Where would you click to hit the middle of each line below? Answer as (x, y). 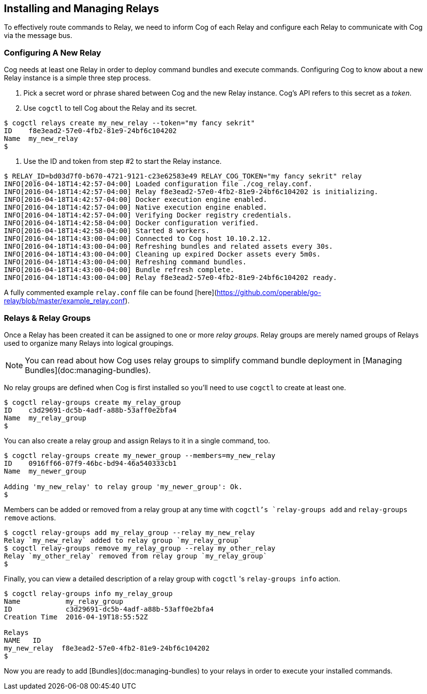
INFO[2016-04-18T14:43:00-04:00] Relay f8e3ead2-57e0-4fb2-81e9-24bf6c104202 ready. (171, 278)
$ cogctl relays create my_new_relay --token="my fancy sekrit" (130, 123)
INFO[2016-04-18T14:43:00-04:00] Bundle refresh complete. (119, 270)
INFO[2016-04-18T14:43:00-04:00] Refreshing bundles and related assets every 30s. (169, 247)
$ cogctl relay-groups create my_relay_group (92, 402)
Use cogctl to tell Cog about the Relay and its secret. (110, 108)
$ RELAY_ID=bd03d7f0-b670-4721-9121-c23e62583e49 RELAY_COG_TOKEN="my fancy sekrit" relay (183, 176)
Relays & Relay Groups (47, 318)
